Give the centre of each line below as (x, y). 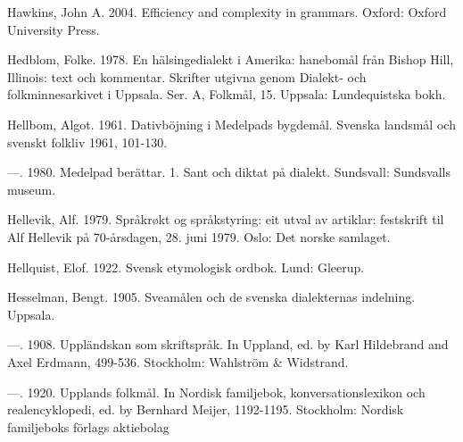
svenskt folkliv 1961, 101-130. (87, 142)
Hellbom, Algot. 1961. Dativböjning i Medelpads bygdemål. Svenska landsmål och (231, 124)
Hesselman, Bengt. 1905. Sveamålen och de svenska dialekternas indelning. (211, 297)
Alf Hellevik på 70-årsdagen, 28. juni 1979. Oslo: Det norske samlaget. (199, 236)
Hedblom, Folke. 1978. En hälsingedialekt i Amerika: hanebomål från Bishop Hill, (231, 59)
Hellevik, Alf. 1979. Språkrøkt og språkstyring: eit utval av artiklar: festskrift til (226, 219)
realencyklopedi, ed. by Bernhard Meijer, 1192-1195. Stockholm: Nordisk (206, 409)
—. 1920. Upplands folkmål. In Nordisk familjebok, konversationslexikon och (216, 392)
